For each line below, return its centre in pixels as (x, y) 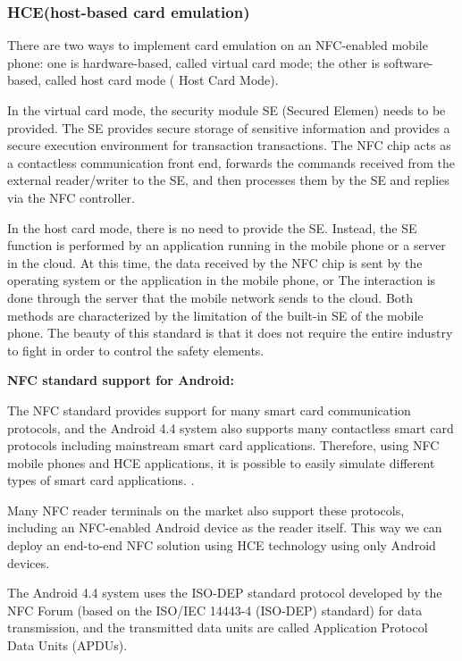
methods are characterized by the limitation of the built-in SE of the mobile (215, 315)
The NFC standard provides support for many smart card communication (209, 410)
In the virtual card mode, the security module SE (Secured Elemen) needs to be (227, 110)
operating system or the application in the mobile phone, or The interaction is (222, 280)
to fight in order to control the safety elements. (136, 350)
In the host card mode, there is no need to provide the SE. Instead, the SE (212, 227)
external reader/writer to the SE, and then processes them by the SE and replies (228, 180)
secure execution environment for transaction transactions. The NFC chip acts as (229, 145)
